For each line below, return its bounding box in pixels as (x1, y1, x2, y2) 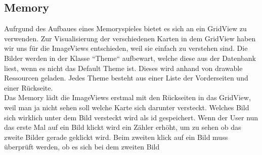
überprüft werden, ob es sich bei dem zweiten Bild (4, 141, 160, 152)
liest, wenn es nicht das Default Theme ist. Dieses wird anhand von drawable (4, 62, 243, 73)
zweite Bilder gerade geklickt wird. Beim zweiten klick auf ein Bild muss (4, 131, 228, 142)
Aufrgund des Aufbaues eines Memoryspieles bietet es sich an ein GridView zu (4, 23, 247, 34)
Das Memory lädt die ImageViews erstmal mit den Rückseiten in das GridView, (4, 92, 251, 103)
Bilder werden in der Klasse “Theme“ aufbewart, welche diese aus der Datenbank (4, 52, 256, 63)
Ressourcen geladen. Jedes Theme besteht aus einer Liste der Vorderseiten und (4, 72, 248, 83)
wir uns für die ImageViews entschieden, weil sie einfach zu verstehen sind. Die (4, 43, 248, 53)
